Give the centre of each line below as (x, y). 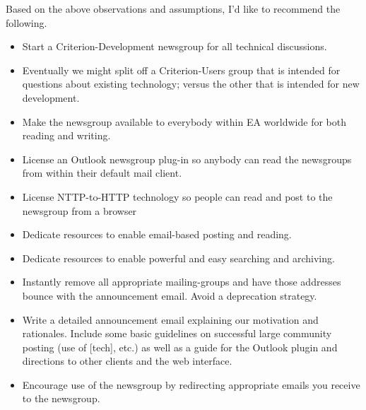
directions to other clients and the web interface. (127, 361)
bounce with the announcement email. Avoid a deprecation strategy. (170, 295)
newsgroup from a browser (79, 210)
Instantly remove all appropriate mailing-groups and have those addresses (182, 282)
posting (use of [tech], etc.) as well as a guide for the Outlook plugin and (180, 347)
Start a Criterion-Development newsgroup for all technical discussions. (175, 46)
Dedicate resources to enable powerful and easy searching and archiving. (178, 258)
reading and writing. (66, 135)
